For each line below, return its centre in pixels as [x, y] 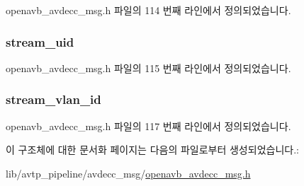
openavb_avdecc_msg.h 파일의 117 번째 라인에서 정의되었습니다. [148, 126]
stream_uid [40, 41]
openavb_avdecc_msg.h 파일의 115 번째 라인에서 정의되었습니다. [148, 68]
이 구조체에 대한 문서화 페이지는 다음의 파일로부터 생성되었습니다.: [152, 150]
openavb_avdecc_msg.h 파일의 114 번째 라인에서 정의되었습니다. [148, 10]
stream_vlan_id [54, 99]
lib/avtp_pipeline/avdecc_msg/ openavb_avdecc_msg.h [128, 173]
